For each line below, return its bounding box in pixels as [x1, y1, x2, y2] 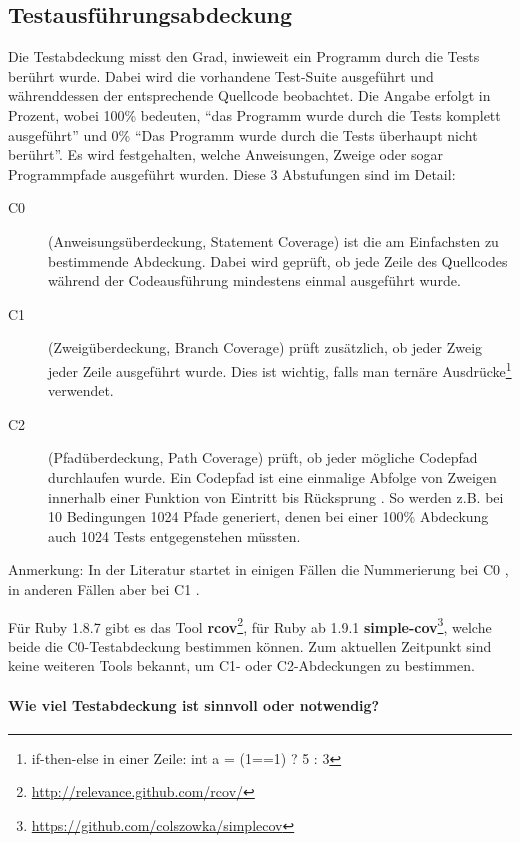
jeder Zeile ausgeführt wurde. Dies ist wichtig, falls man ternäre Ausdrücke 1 [48, 357, 512, 381]
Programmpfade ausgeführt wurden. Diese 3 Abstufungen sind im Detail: [8, 163, 456, 184]
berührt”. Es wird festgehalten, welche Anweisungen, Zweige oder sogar [8, 144, 444, 165]
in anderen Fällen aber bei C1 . [8, 578, 200, 599]
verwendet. [48, 380, 114, 401]
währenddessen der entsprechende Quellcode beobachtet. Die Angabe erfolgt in [8, 85, 491, 106]
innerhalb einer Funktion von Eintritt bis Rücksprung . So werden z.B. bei [48, 486, 504, 507]
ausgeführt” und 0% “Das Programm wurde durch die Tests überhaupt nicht [8, 124, 478, 145]
